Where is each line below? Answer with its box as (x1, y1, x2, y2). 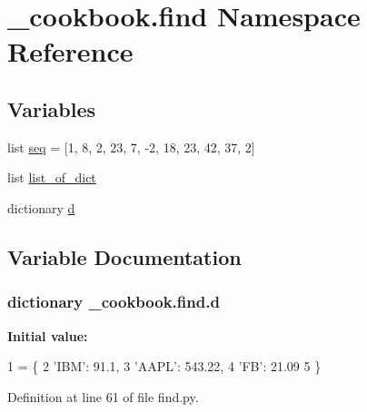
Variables (7, 94, 96, 123)
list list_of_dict (7, 168, 96, 187)
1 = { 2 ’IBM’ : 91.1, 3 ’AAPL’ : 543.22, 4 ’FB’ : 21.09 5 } (7, 357, 322, 376)
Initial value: (7, 326, 88, 345)
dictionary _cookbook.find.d (7, 290, 220, 313)
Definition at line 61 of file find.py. (7, 387, 199, 406)
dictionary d (7, 198, 75, 217)
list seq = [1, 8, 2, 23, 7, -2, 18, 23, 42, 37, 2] (7, 137, 255, 156)
